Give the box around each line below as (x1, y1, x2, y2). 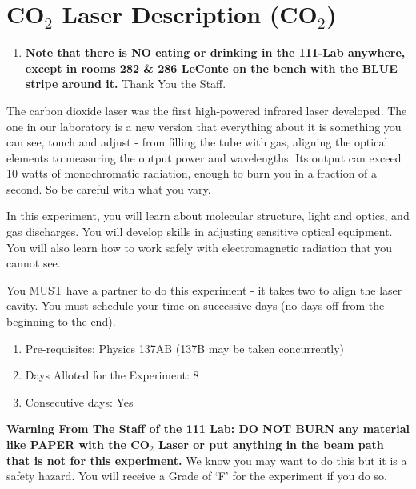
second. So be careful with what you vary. (6, 180, 211, 197)
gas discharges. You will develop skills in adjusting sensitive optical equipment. (6, 223, 393, 240)
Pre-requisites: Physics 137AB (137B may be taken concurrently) (25, 339, 345, 356)
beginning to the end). (6, 313, 116, 330)
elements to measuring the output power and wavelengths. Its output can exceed (6, 149, 402, 166)
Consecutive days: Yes (25, 393, 134, 410)
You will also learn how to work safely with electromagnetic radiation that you (6, 238, 393, 255)
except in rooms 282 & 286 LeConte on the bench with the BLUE (25, 59, 398, 76)
